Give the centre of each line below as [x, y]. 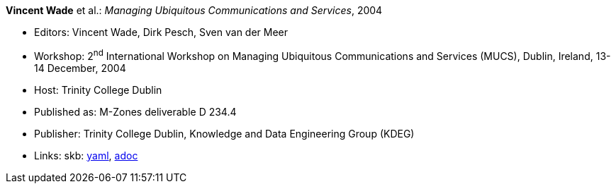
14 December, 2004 [80, 68]
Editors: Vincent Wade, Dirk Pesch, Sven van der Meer [161, 32]
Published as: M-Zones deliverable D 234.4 [135, 111]
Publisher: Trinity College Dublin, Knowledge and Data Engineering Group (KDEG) [224, 133]
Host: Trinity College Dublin [98, 90]
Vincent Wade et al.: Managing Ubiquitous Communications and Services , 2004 [194, 10]
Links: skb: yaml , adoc [86, 155]
